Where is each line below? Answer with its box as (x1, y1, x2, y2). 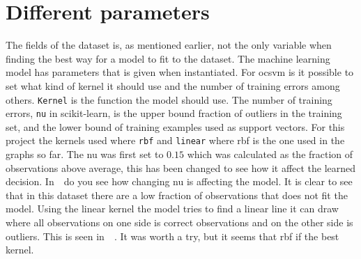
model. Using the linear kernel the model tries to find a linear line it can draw (6, 201, 339, 216)
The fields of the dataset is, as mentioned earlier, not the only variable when (6, 38, 332, 52)
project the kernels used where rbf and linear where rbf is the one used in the (6, 133, 345, 148)
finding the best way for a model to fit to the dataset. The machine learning (6, 51, 330, 65)
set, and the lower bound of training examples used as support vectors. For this (6, 119, 345, 134)
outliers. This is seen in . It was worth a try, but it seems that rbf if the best (6, 228, 339, 243)
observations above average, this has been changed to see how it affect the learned (6, 160, 356, 175)
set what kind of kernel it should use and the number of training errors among (6, 78, 340, 93)
